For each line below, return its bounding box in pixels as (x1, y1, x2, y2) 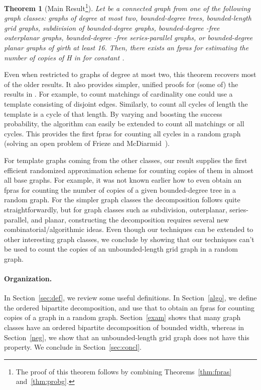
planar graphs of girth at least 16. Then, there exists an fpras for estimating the (4, 42, 249, 53)
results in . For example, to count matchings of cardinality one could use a (4, 89, 233, 99)
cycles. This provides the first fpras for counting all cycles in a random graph (4, 128, 241, 138)
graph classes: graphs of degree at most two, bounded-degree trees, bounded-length (4, 13, 251, 23)
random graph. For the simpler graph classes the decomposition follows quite (4, 194, 240, 205)
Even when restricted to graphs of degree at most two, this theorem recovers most (4, 69, 256, 80)
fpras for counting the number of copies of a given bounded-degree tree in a (4, 184, 236, 195)
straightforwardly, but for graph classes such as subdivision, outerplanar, (4, 204, 227, 214)
